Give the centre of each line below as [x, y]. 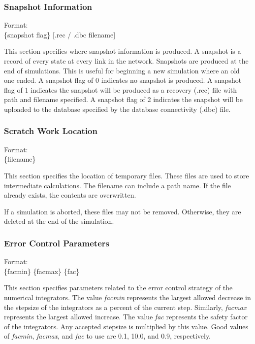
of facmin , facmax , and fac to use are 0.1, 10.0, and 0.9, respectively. [108, 336]
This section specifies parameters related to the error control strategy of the [118, 288]
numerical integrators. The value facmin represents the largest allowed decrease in [127, 297]
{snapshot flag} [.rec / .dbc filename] [60, 34]
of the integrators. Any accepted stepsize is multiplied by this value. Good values [126, 326]
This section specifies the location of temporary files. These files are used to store [127, 175]
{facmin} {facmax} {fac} [42, 271]
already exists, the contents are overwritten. [70, 195]
